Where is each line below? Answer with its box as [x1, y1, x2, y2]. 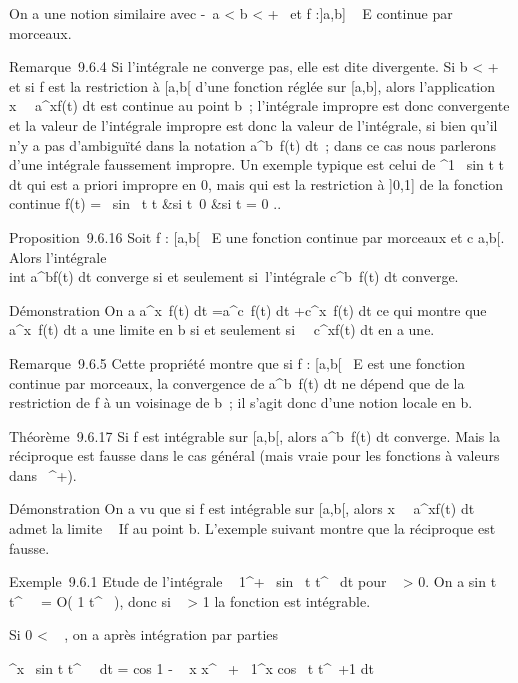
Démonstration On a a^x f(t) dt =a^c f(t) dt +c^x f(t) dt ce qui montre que [9, 299, 487, 320]
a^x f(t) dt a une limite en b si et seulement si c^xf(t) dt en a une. [9, 319, 435, 340]
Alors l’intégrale [9, 246, 107, 267]
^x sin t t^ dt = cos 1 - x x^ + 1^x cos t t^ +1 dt [9, 658, 374, 679]
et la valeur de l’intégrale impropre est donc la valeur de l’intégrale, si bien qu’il [9, 114, 498, 135]
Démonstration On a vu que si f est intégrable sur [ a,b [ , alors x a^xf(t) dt [9, 498, 475, 519]
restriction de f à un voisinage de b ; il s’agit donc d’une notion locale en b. [9, 392, 473, 413]
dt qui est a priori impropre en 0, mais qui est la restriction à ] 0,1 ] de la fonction [9, 173, 504, 194]
